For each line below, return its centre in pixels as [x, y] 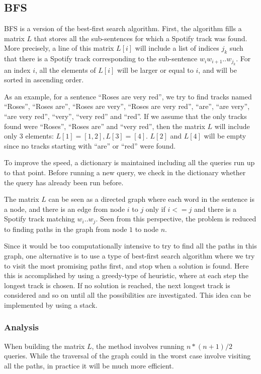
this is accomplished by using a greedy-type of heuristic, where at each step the [126, 275]
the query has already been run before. [64, 182]
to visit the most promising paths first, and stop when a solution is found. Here [126, 265]
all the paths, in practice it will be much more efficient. [89, 365]
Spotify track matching [39, 219]
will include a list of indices [177, 48]
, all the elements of [66, 70]
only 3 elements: [29, 136]
